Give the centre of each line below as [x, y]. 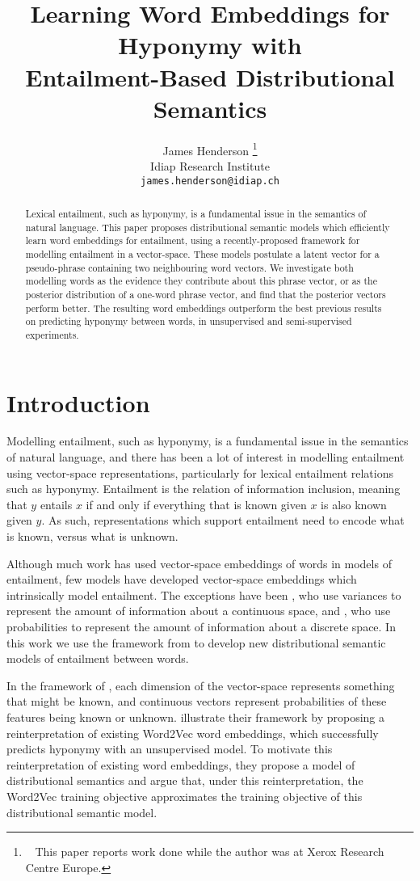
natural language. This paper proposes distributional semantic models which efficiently [208, 227]
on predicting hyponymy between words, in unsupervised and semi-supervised [189, 321]
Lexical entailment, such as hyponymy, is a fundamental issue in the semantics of [196, 213]
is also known [354, 504]
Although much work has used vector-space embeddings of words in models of [199, 563]
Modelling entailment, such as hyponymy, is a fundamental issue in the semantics [208, 441]
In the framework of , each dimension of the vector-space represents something [201, 685]
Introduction [78, 402]
